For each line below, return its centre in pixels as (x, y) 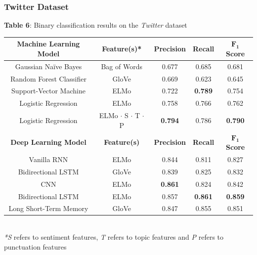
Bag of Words (122, 66)
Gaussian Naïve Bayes (48, 66)
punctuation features (35, 246)
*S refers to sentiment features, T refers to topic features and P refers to (114, 237)
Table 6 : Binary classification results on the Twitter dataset (96, 25)
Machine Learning (48, 44)
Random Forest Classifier (48, 78)
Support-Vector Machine (48, 91)
